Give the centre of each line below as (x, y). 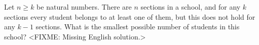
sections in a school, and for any (191, 7)
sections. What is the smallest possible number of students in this (138, 27)
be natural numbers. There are (84, 7)
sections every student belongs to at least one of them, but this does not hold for (130, 16)
